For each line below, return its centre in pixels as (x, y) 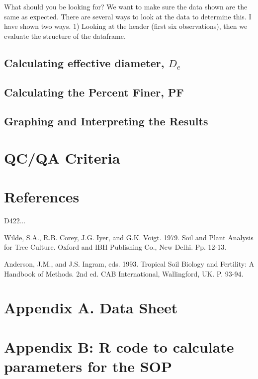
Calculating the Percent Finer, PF (94, 92)
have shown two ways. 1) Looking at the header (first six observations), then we (126, 26)
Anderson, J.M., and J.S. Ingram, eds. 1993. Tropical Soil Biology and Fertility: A (129, 264)
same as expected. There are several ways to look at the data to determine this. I (128, 16)
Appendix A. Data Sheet (91, 308)
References (42, 197)
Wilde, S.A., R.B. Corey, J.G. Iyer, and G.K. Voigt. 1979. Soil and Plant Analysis (129, 237)
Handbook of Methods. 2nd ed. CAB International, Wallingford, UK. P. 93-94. (124, 273)
